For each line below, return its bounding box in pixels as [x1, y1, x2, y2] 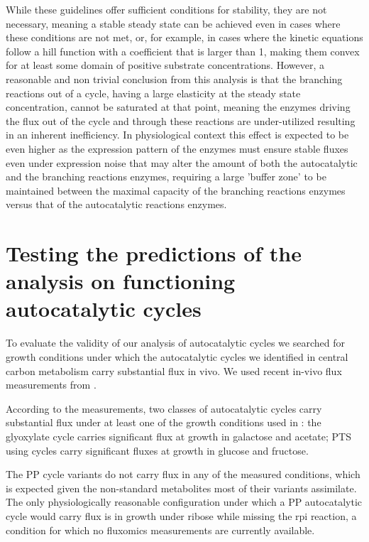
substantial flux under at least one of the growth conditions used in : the [6, 415, 321, 430]
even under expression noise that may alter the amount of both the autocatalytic [6, 155, 358, 170]
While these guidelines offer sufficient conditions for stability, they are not [6, 2, 327, 16]
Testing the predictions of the [6, 239, 302, 268]
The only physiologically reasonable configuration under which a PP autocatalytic [6, 494, 362, 509]
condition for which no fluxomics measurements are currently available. [6, 522, 315, 537]
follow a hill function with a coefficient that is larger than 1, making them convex [6, 43, 360, 58]
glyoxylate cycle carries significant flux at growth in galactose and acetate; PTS [6, 428, 352, 443]
